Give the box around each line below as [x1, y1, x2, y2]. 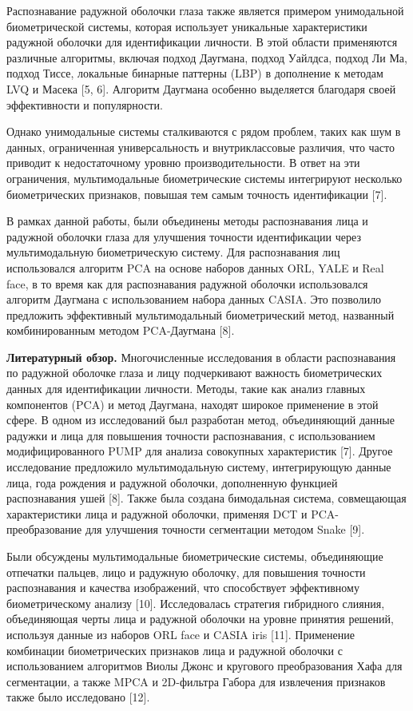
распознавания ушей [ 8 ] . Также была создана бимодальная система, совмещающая [6, 490, 407, 506]
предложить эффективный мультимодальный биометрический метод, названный [6, 306, 395, 323]
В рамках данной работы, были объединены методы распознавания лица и [6, 213, 368, 229]
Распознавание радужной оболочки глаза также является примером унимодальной [6, 2, 404, 18]
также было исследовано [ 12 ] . [6, 689, 150, 705]
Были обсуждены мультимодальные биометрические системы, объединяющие [6, 548, 383, 564]
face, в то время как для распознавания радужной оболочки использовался [6, 275, 368, 292]
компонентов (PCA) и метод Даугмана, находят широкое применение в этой [6, 395, 379, 412]
